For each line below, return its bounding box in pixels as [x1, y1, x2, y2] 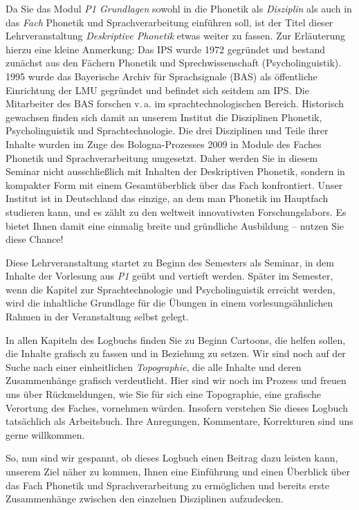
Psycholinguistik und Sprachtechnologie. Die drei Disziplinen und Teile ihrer [6, 123, 329, 138]
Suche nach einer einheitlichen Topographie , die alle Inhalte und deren [6, 359, 302, 374]
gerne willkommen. [6, 427, 85, 441]
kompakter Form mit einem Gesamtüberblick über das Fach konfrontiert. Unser [6, 177, 343, 192]
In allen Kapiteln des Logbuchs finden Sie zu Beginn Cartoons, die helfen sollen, [6, 332, 346, 347]
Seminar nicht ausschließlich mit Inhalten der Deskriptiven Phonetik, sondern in [6, 164, 345, 179]
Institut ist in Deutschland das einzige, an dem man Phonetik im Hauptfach [6, 191, 329, 206]
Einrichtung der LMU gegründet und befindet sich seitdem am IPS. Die [6, 82, 309, 97]
